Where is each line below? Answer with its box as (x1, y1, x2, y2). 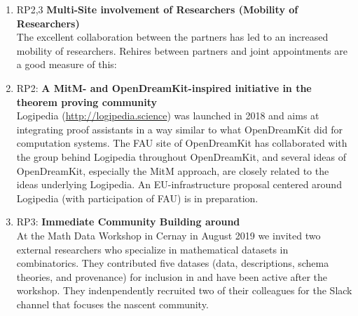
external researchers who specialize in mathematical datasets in (16, 242, 289, 256)
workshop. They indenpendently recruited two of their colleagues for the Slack (16, 283, 352, 298)
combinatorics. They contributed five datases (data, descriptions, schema (16, 256, 329, 270)
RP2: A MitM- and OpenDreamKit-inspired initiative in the (16, 80, 312, 95)
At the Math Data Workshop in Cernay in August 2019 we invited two (16, 228, 321, 242)
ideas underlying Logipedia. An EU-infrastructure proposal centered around (16, 177, 342, 192)
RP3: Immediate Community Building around (16, 214, 240, 229)
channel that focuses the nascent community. (16, 296, 209, 311)
